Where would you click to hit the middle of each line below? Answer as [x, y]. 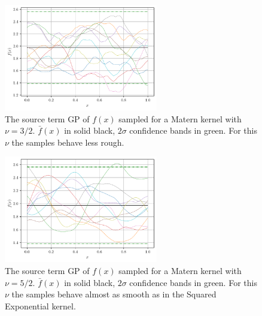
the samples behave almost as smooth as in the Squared [114, 294]
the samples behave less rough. [68, 142]
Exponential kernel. [40, 306]
